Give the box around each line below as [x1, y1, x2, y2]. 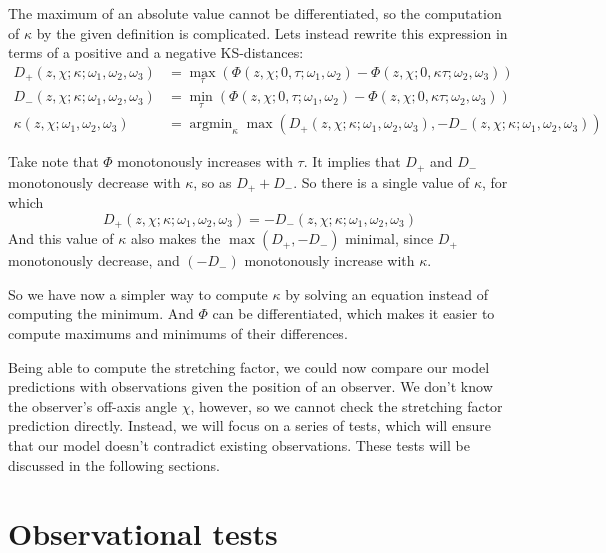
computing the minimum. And [8, 303, 194, 324]
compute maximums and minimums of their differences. [8, 323, 348, 344]
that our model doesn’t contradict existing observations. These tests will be [8, 435, 470, 456]
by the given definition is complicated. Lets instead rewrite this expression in [36, 22, 508, 43]
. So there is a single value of [293, 171, 470, 192]
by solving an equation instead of [285, 283, 489, 304]
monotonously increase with [244, 250, 415, 271]
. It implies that [303, 151, 401, 172]
